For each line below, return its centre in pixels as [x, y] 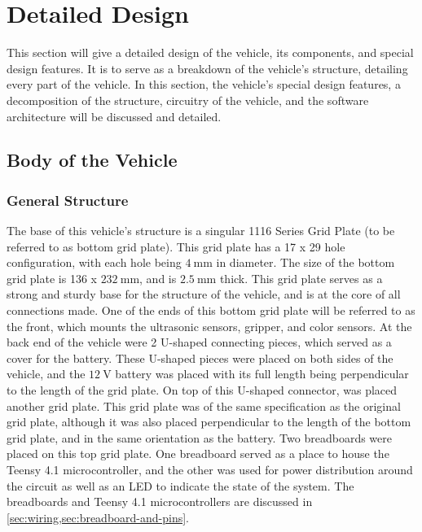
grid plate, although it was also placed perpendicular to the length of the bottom [209, 422]
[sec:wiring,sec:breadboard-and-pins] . [98, 517]
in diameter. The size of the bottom [306, 262]
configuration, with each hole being [94, 262]
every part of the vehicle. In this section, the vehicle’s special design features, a [204, 84]
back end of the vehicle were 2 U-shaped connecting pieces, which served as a [199, 342]
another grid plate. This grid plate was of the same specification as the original [204, 406]
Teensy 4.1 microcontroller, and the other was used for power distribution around [210, 469]
